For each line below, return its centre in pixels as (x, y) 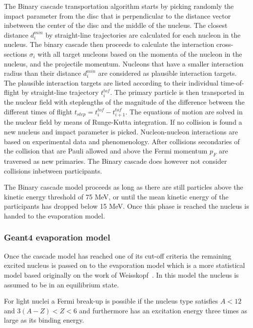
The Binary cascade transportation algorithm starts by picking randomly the (119, 6)
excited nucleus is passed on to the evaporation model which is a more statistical (125, 265)
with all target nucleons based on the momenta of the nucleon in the (140, 54)
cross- (225, 44)
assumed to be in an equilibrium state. (61, 284)
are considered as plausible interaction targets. (167, 73)
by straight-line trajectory (60, 92)
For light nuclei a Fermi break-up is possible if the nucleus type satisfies (111, 301)
